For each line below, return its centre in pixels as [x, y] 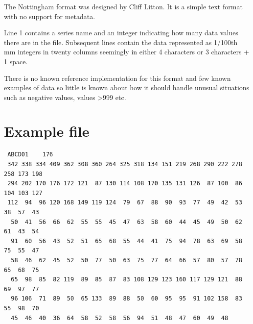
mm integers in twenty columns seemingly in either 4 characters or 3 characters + [127, 52]
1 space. [16, 61]
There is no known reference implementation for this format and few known [117, 78]
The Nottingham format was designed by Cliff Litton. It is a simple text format [123, 6]
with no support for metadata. [50, 16]
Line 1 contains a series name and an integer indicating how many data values [121, 33]
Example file [47, 131]
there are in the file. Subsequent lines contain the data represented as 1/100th [121, 42]
